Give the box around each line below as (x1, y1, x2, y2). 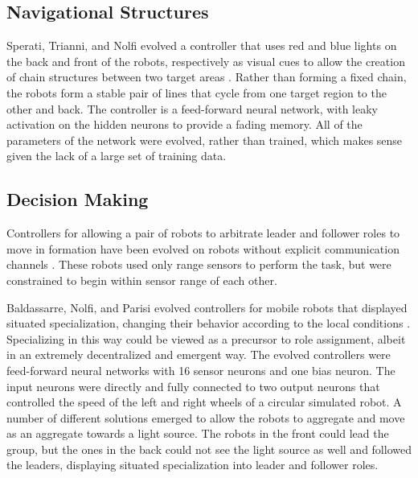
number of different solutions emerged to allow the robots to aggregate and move (6, 409, 405, 426)
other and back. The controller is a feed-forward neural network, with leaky (6, 100, 378, 117)
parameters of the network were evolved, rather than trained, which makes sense (6, 131, 403, 148)
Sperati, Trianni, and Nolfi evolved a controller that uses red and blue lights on (6, 37, 397, 54)
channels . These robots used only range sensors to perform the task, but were (6, 256, 391, 273)
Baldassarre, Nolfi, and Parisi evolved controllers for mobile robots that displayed (6, 299, 408, 315)
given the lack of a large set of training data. (6, 147, 227, 164)
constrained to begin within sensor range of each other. (6, 271, 277, 288)
